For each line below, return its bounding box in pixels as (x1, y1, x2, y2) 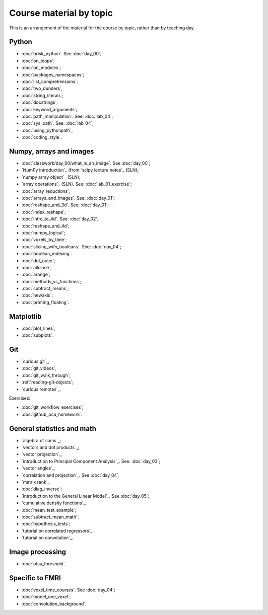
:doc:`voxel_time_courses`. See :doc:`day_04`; (21, 587, 115, 593)
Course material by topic (9, 7, 113, 18)
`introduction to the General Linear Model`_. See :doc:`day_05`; (21, 493, 150, 499)
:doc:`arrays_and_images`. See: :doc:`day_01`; (21, 195, 115, 201)
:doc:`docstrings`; (21, 99, 58, 105)
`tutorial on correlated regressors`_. (21, 528, 94, 534)
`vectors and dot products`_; (21, 445, 79, 451)
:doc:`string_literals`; (21, 92, 64, 98)
